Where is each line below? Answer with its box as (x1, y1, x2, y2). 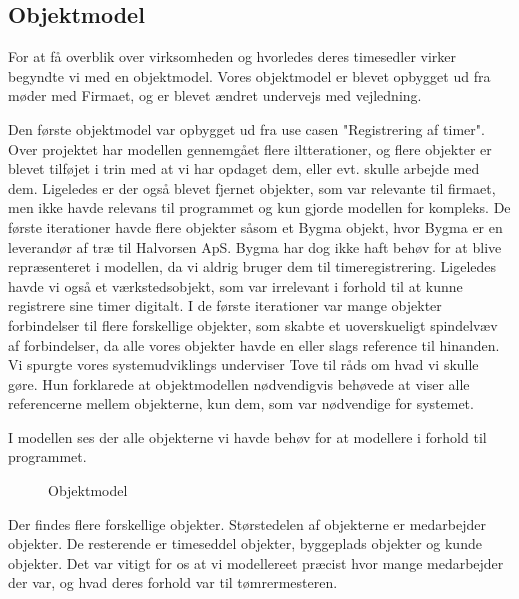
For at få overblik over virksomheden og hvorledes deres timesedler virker (8, 46, 457, 67)
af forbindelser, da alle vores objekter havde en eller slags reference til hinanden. (8, 334, 500, 355)
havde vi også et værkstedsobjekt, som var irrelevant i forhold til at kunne (8, 275, 463, 296)
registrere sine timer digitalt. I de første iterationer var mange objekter (8, 295, 442, 316)
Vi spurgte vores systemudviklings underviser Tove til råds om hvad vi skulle (8, 354, 479, 375)
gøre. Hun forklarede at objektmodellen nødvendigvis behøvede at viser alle (8, 373, 470, 394)
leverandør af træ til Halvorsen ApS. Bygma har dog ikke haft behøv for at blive (8, 236, 502, 257)
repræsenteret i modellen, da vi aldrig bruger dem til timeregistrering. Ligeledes (8, 256, 497, 277)
